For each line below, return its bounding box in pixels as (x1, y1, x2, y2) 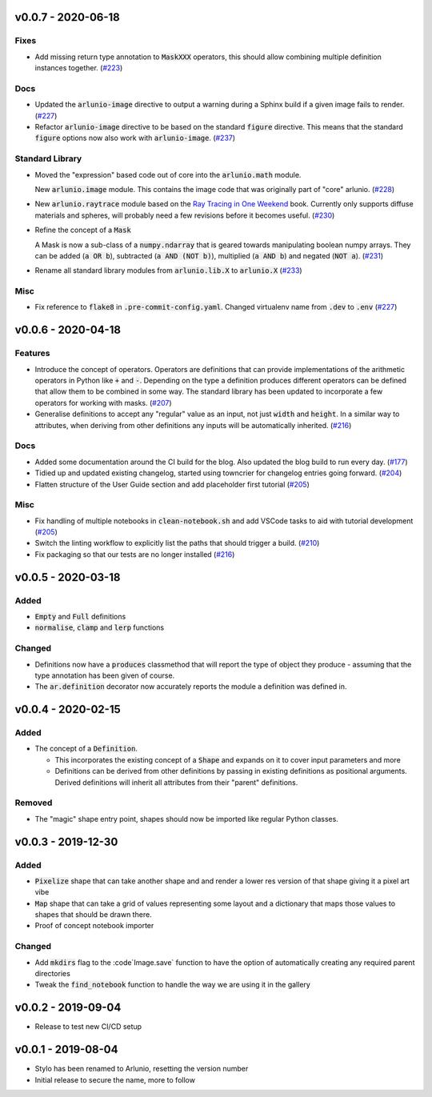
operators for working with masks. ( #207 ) (34, 398, 172, 407)
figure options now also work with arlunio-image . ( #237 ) (34, 133, 236, 143)
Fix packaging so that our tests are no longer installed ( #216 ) (34, 549, 235, 559)
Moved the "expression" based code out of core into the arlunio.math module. (34, 170, 302, 179)
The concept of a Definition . (34, 744, 138, 754)
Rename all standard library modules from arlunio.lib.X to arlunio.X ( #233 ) (34, 266, 303, 275)
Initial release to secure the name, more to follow (34, 1075, 196, 1084)
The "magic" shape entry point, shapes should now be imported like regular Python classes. (34, 814, 339, 823)
